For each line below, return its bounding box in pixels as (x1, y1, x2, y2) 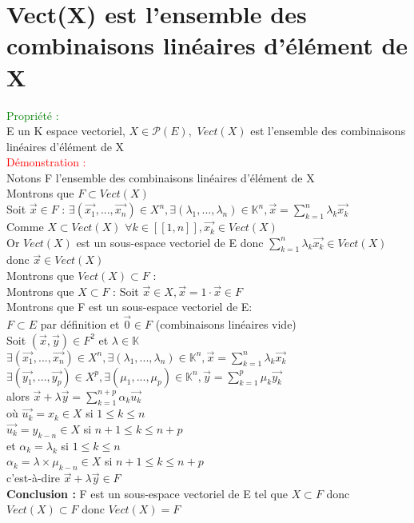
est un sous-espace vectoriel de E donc (76, 234, 264, 250)
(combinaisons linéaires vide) (155, 316, 297, 333)
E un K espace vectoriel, (6, 122, 125, 139)
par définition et (40, 316, 120, 333)
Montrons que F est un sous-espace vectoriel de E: (6, 298, 253, 315)
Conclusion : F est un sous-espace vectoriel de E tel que (6, 485, 288, 501)
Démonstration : (6, 154, 86, 170)
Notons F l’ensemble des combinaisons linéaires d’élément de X (6, 169, 315, 186)
